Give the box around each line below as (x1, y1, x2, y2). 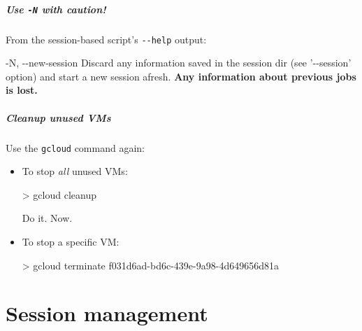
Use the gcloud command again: (6, 140, 145, 155)
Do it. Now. (22, 211, 73, 225)
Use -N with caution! (6, 1, 106, 16)
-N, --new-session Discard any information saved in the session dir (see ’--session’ (6, 55, 352, 70)
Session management (6, 299, 208, 328)
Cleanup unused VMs (6, 110, 111, 125)
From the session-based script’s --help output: (6, 31, 207, 46)
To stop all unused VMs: (22, 164, 128, 178)
